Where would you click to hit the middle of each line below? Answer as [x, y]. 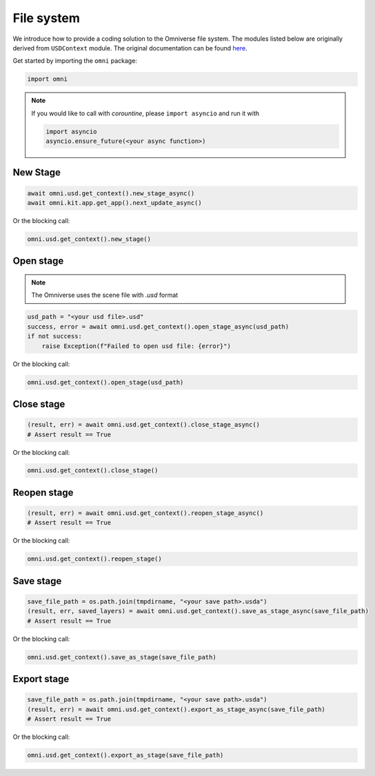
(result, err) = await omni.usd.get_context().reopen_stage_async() [145, 513]
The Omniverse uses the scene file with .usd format [105, 295]
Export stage [41, 679]
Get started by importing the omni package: [75, 61]
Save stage [37, 581]
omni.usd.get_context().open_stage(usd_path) [105, 382]
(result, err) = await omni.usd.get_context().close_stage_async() [144, 425]
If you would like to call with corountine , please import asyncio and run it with [145, 113]
